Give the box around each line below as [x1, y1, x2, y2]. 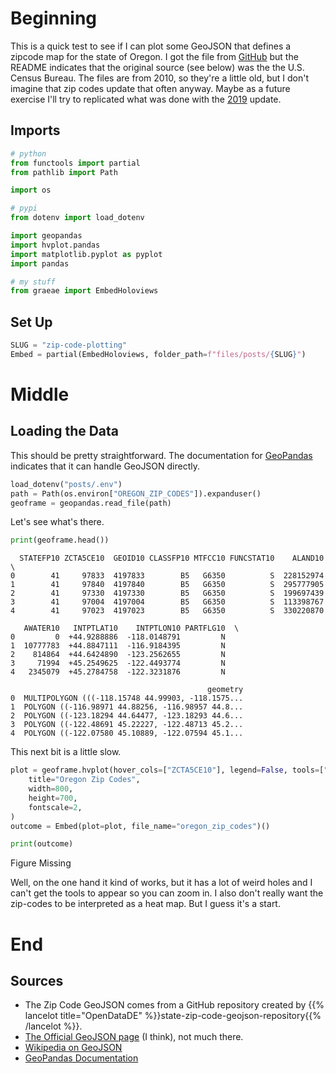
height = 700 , [28, 793, 78, 803]
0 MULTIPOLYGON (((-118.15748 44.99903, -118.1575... [10, 693, 244, 704]
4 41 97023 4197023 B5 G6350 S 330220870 [10, 606, 325, 616]
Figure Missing [10, 857, 72, 869]
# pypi [10, 203, 38, 214]
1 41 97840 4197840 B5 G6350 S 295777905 [10, 580, 325, 590]
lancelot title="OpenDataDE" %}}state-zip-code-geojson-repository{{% [24, 1010, 322, 1022]
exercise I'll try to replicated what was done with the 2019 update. [10, 93, 282, 105]
